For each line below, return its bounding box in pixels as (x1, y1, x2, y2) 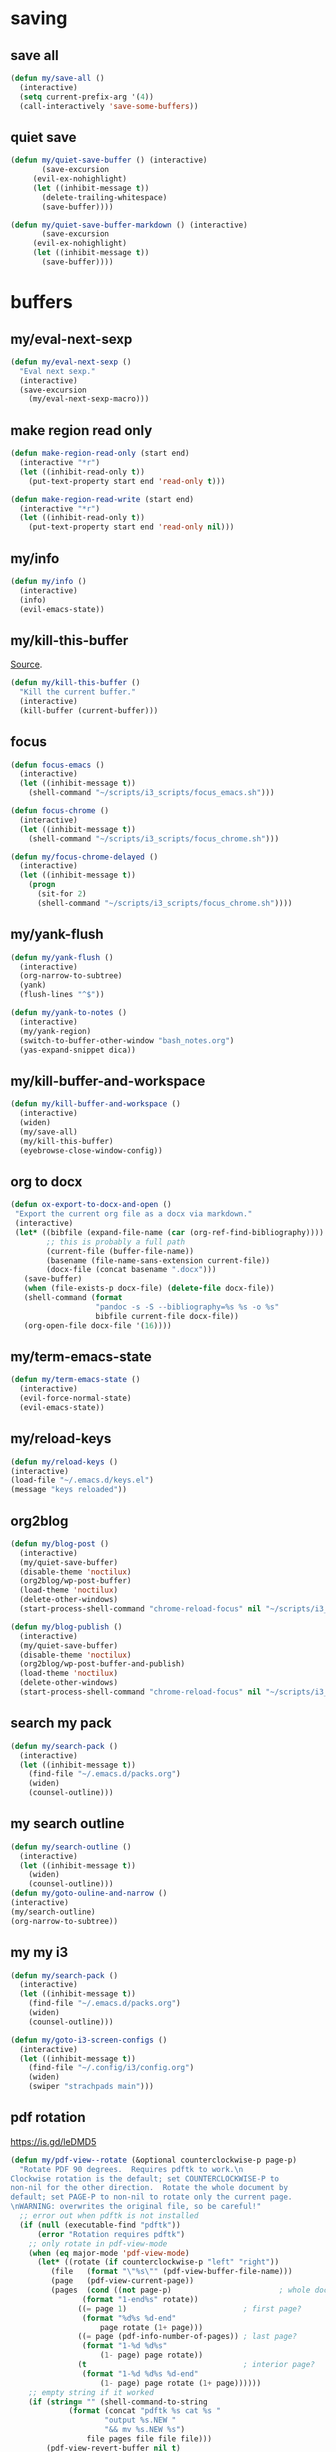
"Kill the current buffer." (19, 687, 137, 697)
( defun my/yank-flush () (10, 952, 114, 962)
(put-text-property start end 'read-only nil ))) (28, 522, 235, 532)
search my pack (10, 1715, 112, 1732)
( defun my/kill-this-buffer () (10, 678, 141, 688)
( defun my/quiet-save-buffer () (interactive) (10, 155, 208, 166)
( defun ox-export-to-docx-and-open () (10, 1200, 172, 1210)
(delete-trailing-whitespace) (41, 192, 168, 202)
